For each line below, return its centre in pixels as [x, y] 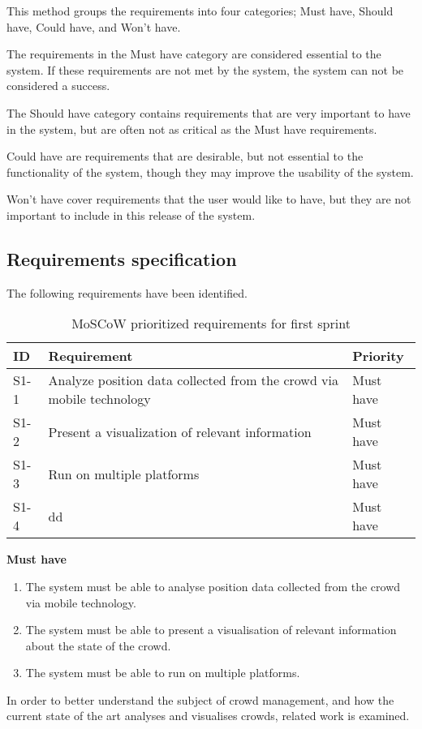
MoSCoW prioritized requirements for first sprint [211, 324]
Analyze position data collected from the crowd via [194, 380]
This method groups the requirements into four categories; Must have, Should [200, 11]
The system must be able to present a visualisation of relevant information [211, 630]
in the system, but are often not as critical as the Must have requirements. [192, 129]
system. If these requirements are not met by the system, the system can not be [205, 69]
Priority [378, 356]
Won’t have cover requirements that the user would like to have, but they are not [209, 199]
